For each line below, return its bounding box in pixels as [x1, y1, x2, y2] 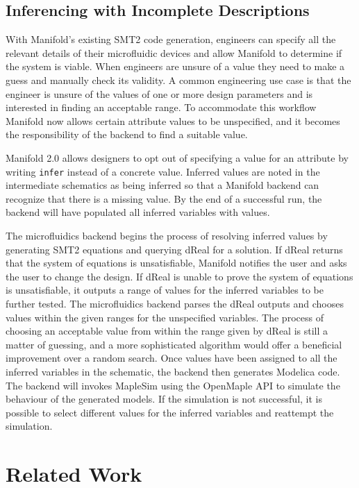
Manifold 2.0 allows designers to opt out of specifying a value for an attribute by [6, 150, 349, 165]
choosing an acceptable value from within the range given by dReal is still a [6, 323, 328, 338]
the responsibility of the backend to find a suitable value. [6, 127, 248, 142]
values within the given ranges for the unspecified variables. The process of [6, 310, 324, 324]
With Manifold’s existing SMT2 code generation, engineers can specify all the [6, 32, 336, 47]
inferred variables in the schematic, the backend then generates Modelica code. [6, 364, 340, 378]
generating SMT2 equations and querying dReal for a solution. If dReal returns [6, 242, 343, 256]
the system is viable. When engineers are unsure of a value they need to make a [6, 59, 345, 74]
